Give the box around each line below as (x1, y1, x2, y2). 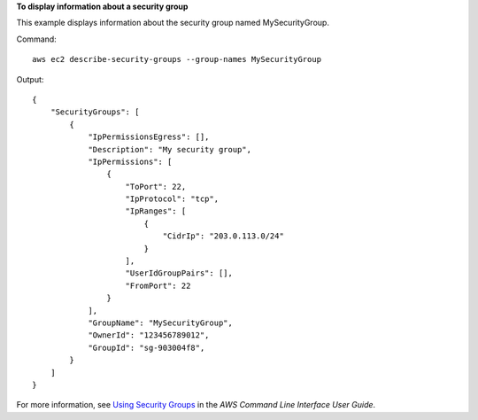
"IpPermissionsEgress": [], (88, 132, 210, 142)
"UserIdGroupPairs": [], (125, 268, 234, 278)
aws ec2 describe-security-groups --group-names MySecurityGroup (32, 54, 322, 65)
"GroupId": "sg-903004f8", (88, 342, 205, 353)
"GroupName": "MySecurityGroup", (88, 317, 234, 328)
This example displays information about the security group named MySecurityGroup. (16, 18, 329, 28)
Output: (16, 74, 44, 84)
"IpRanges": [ (125, 206, 187, 216)
